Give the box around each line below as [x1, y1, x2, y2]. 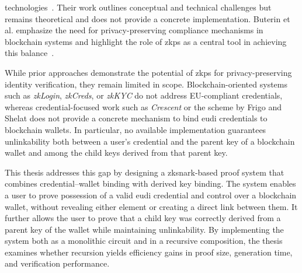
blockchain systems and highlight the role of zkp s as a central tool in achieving [5, 35, 287, 47]
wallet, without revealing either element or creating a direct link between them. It [5, 200, 298, 212]
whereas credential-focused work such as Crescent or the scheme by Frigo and [5, 100, 282, 113]
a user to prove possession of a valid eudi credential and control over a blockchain [5, 188, 297, 201]
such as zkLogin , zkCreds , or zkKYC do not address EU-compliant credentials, [5, 89, 283, 101]
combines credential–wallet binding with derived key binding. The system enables [5, 177, 296, 190]
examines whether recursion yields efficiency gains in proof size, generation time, [5, 246, 293, 258]
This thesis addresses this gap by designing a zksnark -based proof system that [5, 166, 284, 178]
